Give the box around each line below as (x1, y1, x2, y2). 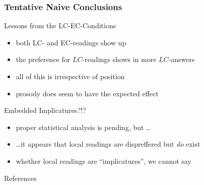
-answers (168, 54, 195, 65)
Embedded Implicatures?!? (4, 105, 86, 115)
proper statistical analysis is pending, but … (16, 121, 151, 132)
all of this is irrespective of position (16, 71, 125, 81)
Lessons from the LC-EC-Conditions (4, 20, 116, 31)
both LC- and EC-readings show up (16, 37, 126, 47)
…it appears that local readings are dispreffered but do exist (16, 139, 200, 149)
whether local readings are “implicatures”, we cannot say (16, 155, 191, 166)
